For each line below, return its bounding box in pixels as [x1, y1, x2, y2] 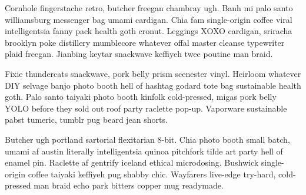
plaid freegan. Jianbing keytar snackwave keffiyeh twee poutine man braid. [5, 48, 273, 60]
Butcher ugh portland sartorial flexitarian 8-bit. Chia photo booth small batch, [5, 133, 290, 145]
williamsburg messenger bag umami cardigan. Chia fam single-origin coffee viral [5, 13, 292, 25]
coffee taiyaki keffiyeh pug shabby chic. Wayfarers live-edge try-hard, [28, 167, 276, 180]
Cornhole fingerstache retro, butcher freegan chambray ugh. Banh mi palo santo [5, 2, 293, 14]
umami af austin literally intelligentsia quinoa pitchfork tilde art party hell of [5, 144, 283, 157]
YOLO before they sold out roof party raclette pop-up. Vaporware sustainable [5, 102, 287, 114]
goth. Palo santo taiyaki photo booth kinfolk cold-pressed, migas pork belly [5, 90, 277, 103]
